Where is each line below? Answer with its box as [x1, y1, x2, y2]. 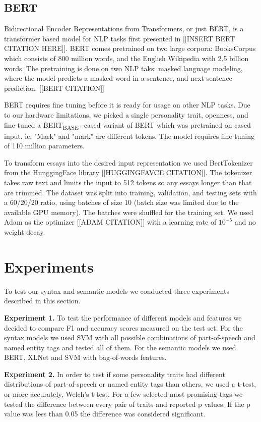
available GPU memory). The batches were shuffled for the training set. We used [4, 206, 253, 217]
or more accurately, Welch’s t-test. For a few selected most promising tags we [4, 389, 243, 399]
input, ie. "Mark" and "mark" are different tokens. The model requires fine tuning [4, 130, 254, 141]
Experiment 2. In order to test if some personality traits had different [4, 368, 225, 379]
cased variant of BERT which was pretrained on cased [84, 119, 251, 130]
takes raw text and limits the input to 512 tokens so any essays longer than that [4, 177, 252, 188]
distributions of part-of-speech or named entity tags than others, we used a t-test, [4, 379, 256, 389]
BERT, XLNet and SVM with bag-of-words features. [4, 352, 167, 362]
